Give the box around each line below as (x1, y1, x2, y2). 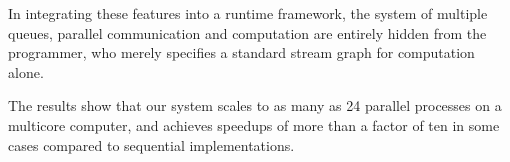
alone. (8, 61, 44, 82)
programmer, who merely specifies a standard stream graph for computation (8, 42, 475, 63)
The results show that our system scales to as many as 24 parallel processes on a (8, 95, 502, 116)
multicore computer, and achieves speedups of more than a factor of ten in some (8, 114, 500, 135)
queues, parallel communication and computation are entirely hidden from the (8, 22, 487, 43)
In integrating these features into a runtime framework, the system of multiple (8, 3, 488, 23)
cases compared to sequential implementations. (8, 134, 295, 155)
